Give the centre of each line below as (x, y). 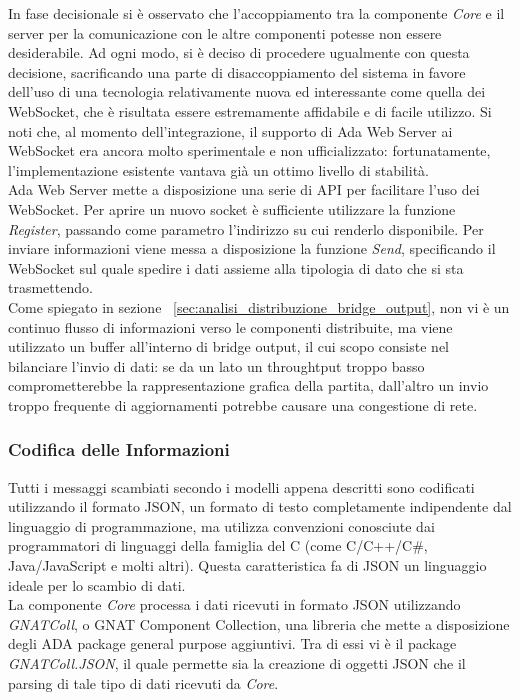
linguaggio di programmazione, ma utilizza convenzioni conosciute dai (221, 525)
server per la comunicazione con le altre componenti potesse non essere (225, 32)
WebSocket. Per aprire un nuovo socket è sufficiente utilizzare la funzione (232, 208)
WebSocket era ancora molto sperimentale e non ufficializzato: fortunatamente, (249, 150)
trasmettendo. (50, 287)
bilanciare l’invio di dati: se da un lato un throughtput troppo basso (216, 365)
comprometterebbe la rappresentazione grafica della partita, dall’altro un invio (248, 385)
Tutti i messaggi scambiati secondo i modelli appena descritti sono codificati (241, 486)
